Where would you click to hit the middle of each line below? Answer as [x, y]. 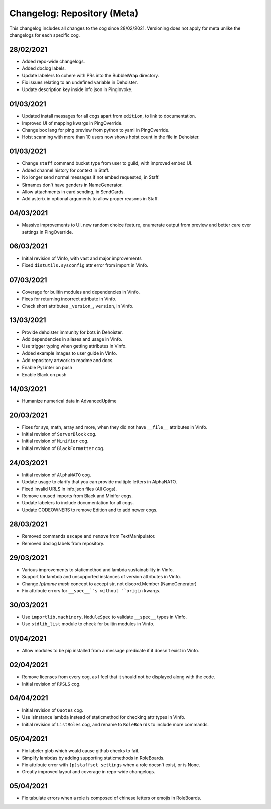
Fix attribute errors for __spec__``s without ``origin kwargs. [91, 591]
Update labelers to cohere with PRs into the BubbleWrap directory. [90, 75]
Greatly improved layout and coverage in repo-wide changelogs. [88, 772]
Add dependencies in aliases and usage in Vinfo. [72, 339]
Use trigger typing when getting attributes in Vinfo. [75, 346]
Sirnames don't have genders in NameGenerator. [72, 185]
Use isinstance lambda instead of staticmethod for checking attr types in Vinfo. [104, 717]
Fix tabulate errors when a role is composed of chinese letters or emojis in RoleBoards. [112, 798]
